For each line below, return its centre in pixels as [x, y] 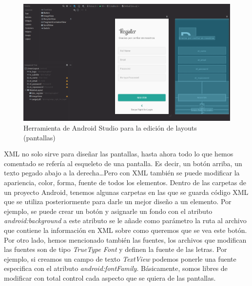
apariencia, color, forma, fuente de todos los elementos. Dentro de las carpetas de [125, 182]
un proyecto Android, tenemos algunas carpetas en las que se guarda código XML [126, 192]
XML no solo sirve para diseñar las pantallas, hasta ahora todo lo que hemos [119, 154]
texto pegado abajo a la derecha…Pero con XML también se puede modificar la [122, 173]
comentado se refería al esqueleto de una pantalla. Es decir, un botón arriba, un [123, 163]
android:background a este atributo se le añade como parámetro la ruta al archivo [125, 220]
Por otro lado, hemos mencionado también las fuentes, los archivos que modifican [125, 239]
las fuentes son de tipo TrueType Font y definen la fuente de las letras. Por [116, 249]
